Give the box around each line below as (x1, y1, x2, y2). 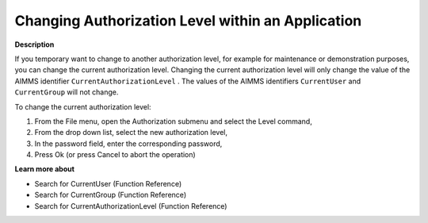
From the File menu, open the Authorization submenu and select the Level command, (34, 116, 312, 126)
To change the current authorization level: (14, 102, 151, 111)
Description (14, 40, 55, 49)
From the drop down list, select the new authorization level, (34, 128, 228, 137)
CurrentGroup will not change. (14, 87, 119, 97)
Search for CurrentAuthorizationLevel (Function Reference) (34, 201, 227, 210)
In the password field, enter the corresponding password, (34, 139, 223, 148)
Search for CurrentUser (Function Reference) (34, 179, 182, 188)
